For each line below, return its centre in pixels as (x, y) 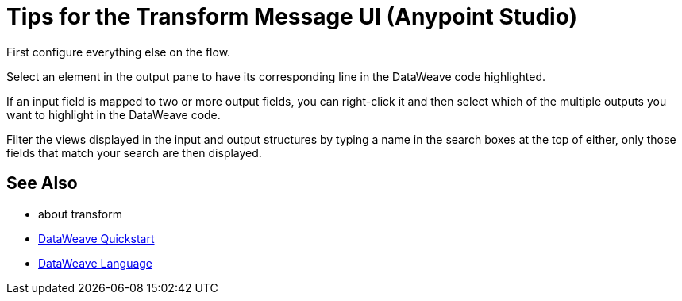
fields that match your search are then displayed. (134, 152)
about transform (80, 214)
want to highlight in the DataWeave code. (114, 114)
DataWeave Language (96, 263)
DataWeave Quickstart (96, 238)
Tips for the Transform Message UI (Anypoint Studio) (292, 17)
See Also (42, 183)
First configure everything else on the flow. (119, 52)
